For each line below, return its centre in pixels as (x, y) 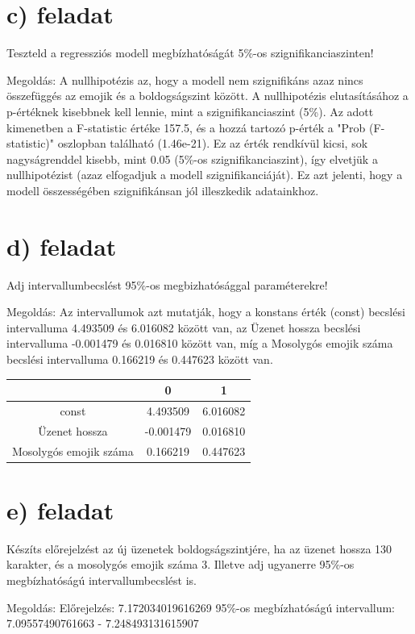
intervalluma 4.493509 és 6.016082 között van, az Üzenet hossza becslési (184, 327)
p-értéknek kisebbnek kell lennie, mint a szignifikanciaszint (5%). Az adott (190, 111)
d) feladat (62, 246)
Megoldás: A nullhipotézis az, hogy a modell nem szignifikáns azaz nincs (185, 79)
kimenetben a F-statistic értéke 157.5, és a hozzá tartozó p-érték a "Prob (186, 127)
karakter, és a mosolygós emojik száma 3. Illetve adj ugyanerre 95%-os (181, 564)
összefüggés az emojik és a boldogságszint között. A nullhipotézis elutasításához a (207, 96)
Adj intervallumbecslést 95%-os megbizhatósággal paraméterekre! (167, 284)
